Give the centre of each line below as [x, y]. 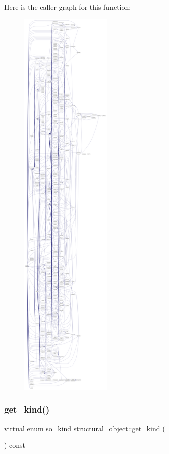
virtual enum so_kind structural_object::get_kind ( [85, 428]
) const [15, 445]
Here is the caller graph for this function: [68, 7]
